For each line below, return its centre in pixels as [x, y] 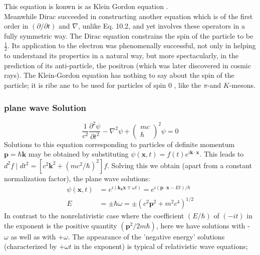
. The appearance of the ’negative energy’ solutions [146, 236]
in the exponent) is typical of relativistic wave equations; [161, 246]
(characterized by [31, 246]
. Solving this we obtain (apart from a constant [180, 165]
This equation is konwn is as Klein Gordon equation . [86, 6]
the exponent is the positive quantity [61, 225]
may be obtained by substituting [78, 154]
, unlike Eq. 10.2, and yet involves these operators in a [161, 26]
